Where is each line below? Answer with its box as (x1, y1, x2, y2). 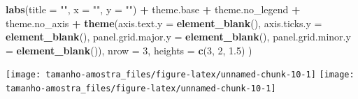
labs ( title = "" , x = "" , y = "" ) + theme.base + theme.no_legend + (6, 2, 301, 16)
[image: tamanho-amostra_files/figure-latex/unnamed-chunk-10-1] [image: (6, 70, 355, 80)
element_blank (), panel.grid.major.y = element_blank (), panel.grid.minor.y (6, 29, 351, 44)
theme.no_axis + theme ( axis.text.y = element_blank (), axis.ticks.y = (6, 15, 322, 30)
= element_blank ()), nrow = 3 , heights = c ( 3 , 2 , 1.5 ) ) (6, 43, 252, 57)
